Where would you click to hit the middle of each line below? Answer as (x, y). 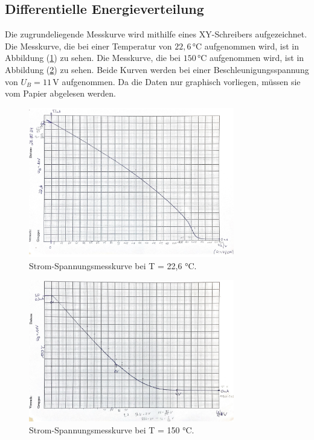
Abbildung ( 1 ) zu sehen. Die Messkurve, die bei (93, 58)
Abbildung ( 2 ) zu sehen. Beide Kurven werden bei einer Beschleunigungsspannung (157, 69)
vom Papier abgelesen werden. (60, 93)
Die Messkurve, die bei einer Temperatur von (88, 46)
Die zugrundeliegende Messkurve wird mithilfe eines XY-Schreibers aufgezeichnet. (156, 34)
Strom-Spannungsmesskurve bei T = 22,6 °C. (113, 265)
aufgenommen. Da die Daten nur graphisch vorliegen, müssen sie (181, 81)
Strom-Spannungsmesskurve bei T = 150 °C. (112, 430)
